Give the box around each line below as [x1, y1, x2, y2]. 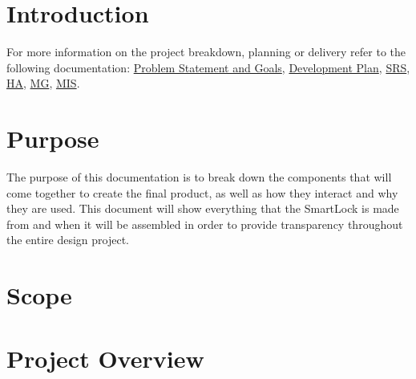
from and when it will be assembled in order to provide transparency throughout [6, 215, 403, 232]
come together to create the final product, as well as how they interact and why [6, 184, 398, 201]
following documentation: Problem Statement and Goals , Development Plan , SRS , [6, 59, 410, 75]
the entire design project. [6, 231, 129, 248]
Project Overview [6, 341, 204, 374]
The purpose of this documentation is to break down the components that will [6, 169, 392, 185]
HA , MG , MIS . [6, 75, 80, 92]
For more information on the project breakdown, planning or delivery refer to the [6, 43, 406, 60]
